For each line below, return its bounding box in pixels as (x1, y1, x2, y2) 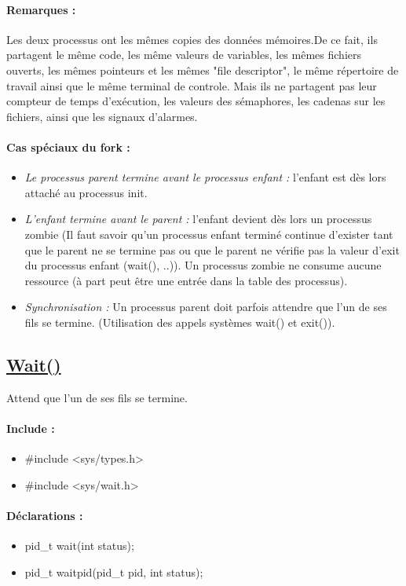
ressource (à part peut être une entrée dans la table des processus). (24, 272, 348, 288)
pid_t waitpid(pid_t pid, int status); (24, 563, 203, 580)
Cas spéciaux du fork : (6, 138, 130, 155)
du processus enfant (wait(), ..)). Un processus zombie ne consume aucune (24, 257, 382, 273)
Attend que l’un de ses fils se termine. (6, 389, 188, 405)
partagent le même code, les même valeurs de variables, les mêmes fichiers (6, 46, 361, 63)
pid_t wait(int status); (24, 537, 134, 554)
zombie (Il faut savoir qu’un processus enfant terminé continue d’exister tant (24, 225, 393, 242)
